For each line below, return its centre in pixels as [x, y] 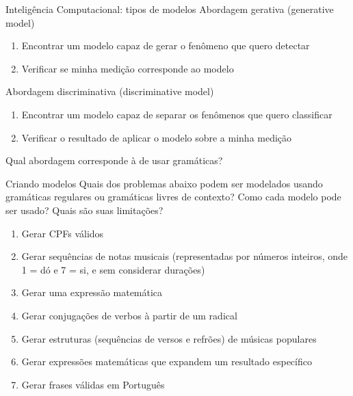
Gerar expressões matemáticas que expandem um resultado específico [167, 361]
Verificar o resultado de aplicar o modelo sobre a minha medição [157, 137]
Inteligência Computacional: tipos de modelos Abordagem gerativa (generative [170, 9]
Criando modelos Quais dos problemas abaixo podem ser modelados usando [164, 183]
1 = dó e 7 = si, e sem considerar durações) [113, 269]
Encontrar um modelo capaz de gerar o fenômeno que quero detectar [166, 45]
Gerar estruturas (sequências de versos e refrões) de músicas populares [169, 338]
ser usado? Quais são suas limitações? [84, 210]
